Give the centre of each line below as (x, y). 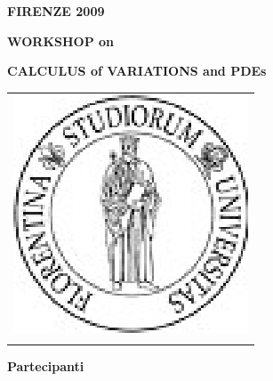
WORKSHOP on (60, 41)
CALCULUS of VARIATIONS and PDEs (137, 71)
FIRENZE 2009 (56, 11)
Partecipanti (46, 365)
